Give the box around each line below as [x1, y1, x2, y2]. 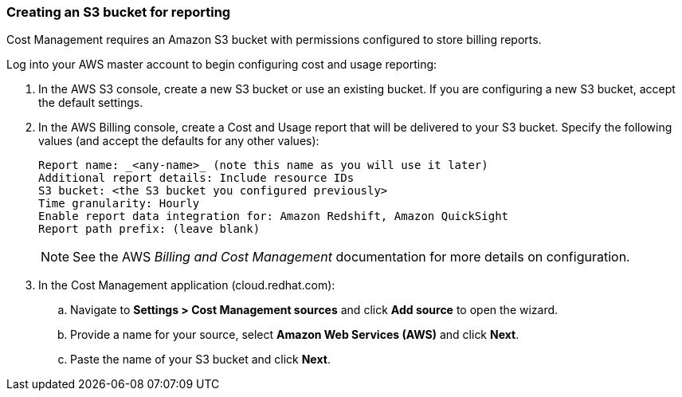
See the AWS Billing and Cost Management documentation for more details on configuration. [73, 249, 630, 265]
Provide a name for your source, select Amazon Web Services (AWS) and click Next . [70, 328, 519, 342]
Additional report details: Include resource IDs [38, 171, 355, 185]
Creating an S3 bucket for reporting [6, 4, 231, 20]
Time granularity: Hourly [38, 197, 200, 210]
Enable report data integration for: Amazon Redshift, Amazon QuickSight [38, 210, 509, 223]
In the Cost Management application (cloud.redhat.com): [38, 278, 335, 293]
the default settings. [38, 96, 143, 110]
